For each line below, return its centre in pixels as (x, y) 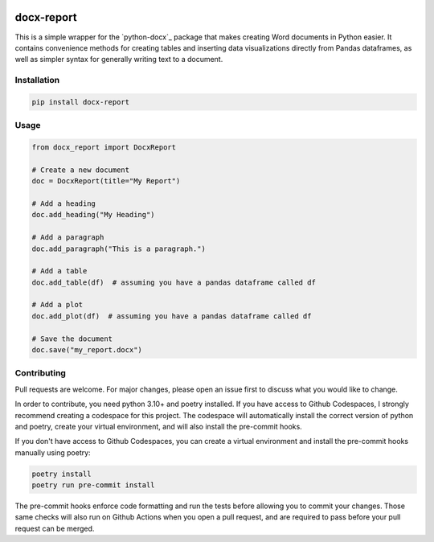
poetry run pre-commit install (94, 485)
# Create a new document (81, 170)
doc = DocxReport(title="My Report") (106, 181)
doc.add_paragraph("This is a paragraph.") (119, 248)
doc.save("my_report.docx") (87, 350)
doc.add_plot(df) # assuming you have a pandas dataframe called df (172, 316)
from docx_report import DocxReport (104, 147)
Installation (37, 80)
